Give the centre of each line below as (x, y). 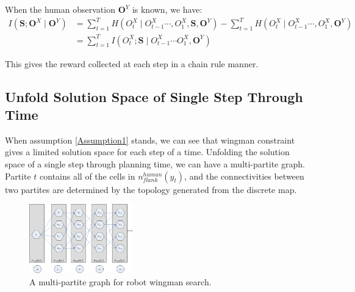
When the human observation (60, 9)
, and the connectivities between (244, 176)
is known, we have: (167, 9)
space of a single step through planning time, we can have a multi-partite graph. (155, 164)
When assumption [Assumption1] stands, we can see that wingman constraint (150, 140)
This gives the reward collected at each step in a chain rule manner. (132, 63)
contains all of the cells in (88, 176)
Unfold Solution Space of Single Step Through (154, 96)
